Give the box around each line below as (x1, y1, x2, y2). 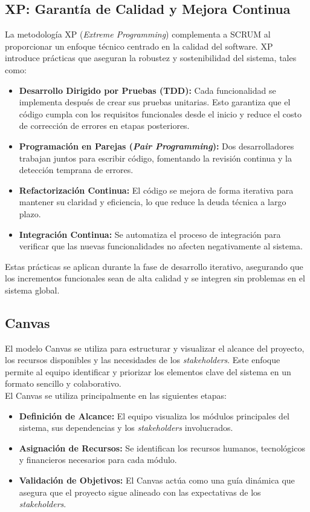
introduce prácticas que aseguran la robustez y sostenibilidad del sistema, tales (5, 51, 297, 64)
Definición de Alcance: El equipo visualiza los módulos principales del (19, 409, 290, 422)
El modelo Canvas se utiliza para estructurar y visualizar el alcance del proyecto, (5, 341, 305, 354)
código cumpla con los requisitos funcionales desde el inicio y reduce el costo (19, 107, 302, 120)
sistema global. (5, 283, 60, 296)
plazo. (19, 207, 41, 220)
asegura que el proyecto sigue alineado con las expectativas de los (19, 485, 261, 498)
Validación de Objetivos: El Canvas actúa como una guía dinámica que (19, 474, 295, 487)
